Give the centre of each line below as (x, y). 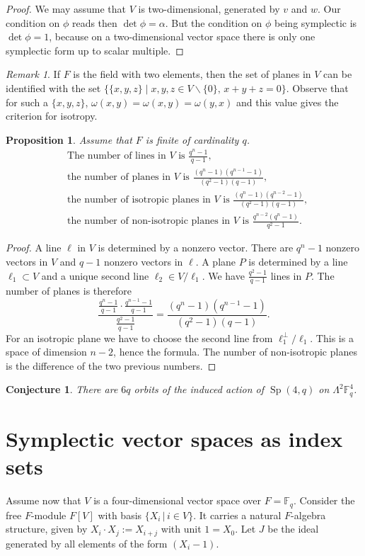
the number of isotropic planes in (139, 200)
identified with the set (53, 87)
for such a (27, 102)
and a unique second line (95, 275)
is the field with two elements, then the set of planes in (192, 74)
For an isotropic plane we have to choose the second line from (139, 337)
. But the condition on (214, 22)
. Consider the (324, 500)
